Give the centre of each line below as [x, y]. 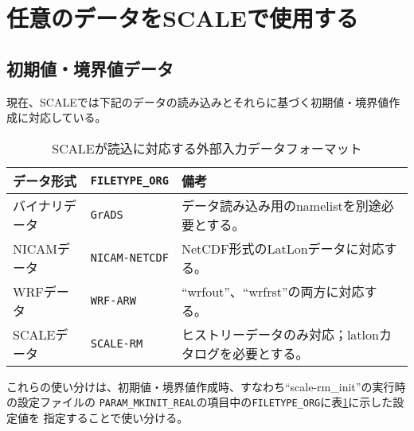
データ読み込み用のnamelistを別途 [281, 205]
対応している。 [67, 117]
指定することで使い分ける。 [116, 418]
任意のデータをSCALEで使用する [183, 18]
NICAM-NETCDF [129, 257]
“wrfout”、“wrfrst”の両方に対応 [273, 291]
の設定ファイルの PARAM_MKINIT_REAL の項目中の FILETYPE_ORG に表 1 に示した [200, 402]
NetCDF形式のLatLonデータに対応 [283, 248]
